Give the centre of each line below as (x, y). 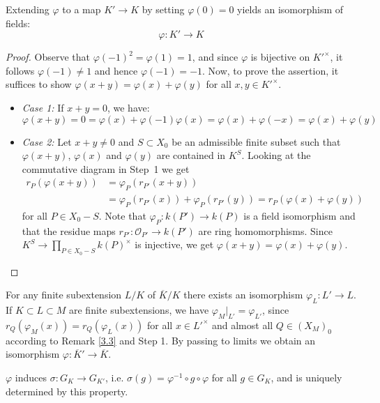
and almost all (242, 325)
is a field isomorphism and (299, 215)
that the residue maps (69, 230)
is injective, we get (174, 244)
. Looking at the (276, 155)
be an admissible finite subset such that (256, 141)
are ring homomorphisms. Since (265, 230)
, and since (215, 57)
